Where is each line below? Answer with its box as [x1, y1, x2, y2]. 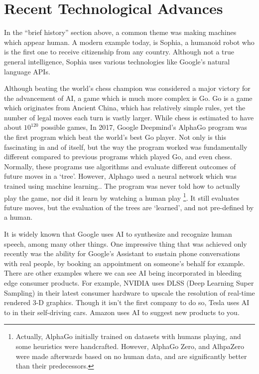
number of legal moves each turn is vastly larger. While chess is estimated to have [4, 112, 254, 122]
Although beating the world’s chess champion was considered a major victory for [4, 83, 251, 93]
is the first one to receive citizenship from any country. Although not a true [4, 46, 235, 57]
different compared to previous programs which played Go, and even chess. [4, 151, 232, 162]
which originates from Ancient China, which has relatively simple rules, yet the [4, 102, 246, 113]
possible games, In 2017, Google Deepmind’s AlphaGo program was [41, 122, 248, 132]
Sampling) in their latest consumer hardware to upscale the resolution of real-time [4, 287, 255, 298]
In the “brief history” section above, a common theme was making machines [4, 27, 237, 37]
